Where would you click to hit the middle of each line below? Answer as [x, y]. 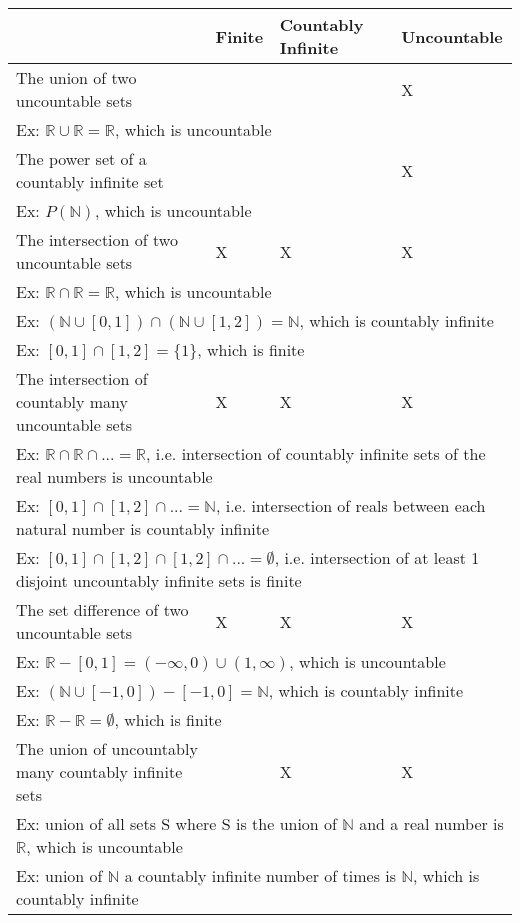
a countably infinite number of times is [260, 875]
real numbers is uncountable [114, 476]
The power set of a [81, 158]
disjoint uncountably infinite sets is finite [159, 580]
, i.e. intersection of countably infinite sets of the [316, 453]
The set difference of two [102, 609]
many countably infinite [99, 771]
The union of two [76, 77]
